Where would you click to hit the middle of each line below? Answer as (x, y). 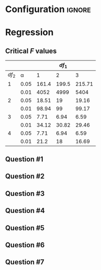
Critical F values (31, 51)
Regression (29, 33)
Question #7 (25, 262)
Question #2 (25, 176)
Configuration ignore (48, 9)
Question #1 (24, 159)
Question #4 (25, 211)
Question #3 (25, 194)
